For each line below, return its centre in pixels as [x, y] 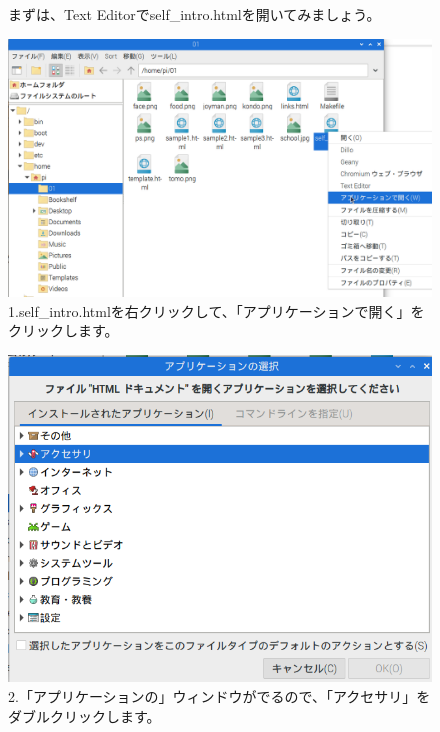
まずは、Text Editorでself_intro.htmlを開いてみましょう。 [194, 14]
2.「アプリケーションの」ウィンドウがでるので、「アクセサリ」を [219, 695]
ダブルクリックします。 [84, 715]
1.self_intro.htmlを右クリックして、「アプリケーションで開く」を [216, 310]
